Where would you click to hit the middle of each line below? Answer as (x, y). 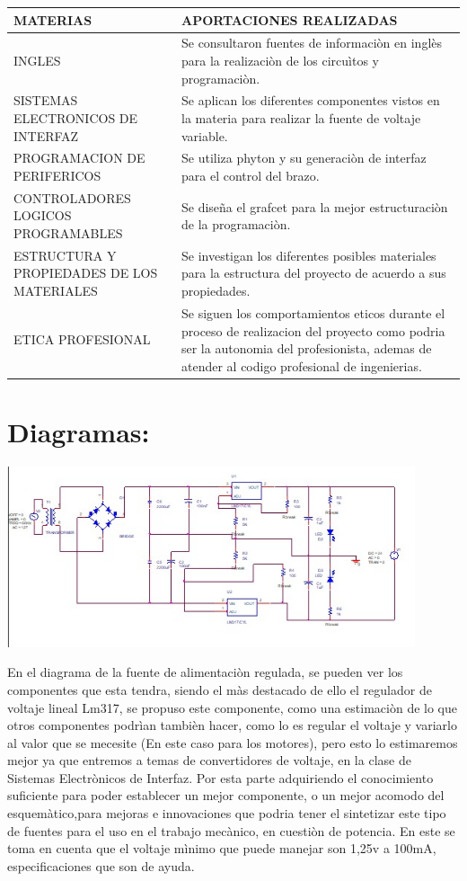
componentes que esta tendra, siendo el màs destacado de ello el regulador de (220, 689)
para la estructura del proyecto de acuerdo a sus (313, 273)
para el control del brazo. (250, 175)
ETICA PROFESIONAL (82, 339)
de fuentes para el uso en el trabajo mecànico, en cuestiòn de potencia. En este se (231, 830)
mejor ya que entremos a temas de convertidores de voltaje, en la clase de (209, 760)
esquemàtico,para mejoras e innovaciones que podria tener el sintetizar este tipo (227, 813)
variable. (204, 135)
